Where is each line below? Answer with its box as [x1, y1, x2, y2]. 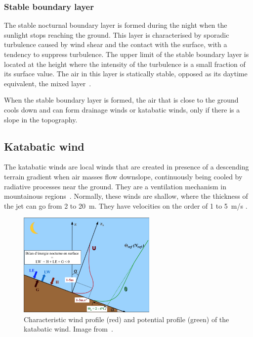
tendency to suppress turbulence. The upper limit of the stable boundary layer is [4, 49, 249, 59]
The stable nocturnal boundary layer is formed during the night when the [4, 20, 227, 30]
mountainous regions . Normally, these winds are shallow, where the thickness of [4, 191, 248, 201]
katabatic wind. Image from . [24, 324, 113, 334]
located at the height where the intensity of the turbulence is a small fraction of [4, 58, 246, 69]
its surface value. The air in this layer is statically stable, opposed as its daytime [4, 68, 248, 79]
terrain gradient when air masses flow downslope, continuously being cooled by [4, 171, 243, 181]
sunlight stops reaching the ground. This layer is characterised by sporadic [4, 29, 229, 40]
